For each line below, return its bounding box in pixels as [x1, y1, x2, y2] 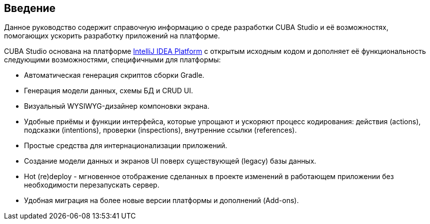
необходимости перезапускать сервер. [24, 181, 159, 190]
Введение [4, 2, 56, 14]
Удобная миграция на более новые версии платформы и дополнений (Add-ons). [24, 196, 299, 205]
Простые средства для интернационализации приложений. [24, 141, 227, 150]
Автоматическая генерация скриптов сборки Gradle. [24, 71, 204, 80]
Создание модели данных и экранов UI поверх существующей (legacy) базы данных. [24, 157, 316, 166]
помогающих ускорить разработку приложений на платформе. [4, 31, 220, 40]
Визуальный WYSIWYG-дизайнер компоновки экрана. [24, 102, 209, 111]
